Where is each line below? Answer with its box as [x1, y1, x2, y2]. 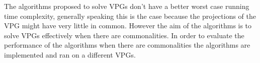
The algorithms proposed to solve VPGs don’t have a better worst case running [4, 1, 249, 11]
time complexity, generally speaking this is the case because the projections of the [4, 10, 256, 21]
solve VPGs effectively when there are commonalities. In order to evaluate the [4, 30, 244, 40]
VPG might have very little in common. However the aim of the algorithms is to [4, 20, 252, 31]
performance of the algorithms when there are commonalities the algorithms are [4, 40, 250, 50]
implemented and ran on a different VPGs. [4, 49, 136, 60]
